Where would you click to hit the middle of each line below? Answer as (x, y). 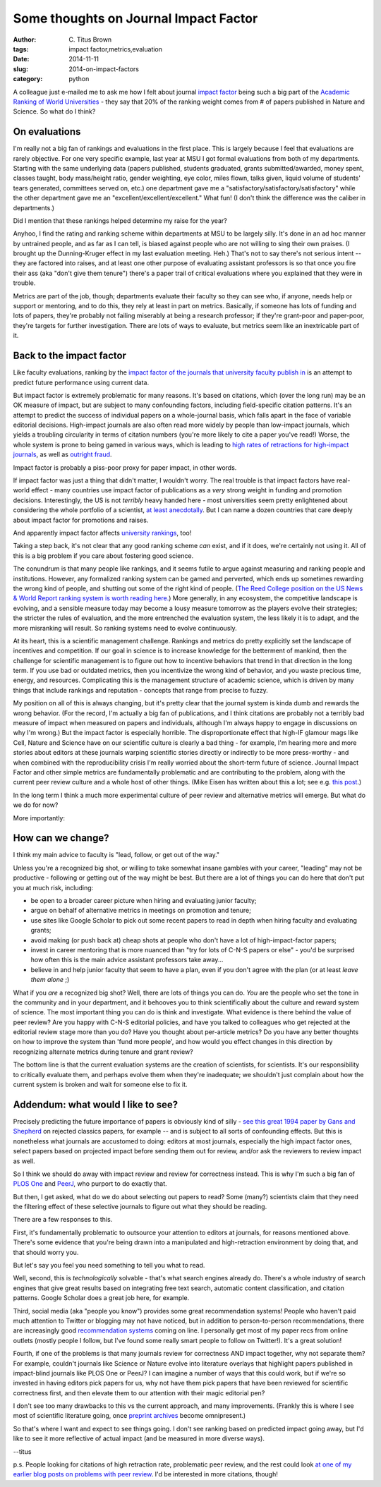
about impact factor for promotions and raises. (81, 520)
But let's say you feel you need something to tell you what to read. (109, 1266)
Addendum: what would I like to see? (96, 1104)
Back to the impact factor (70, 356)
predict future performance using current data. (81, 382)
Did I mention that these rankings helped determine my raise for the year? (120, 220)
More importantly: (39, 818)
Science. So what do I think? (54, 111)
